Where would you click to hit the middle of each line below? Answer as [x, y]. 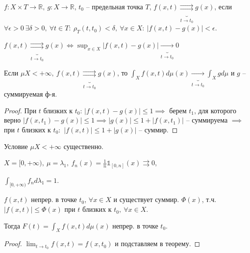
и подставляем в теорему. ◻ [158, 243]
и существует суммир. [146, 199]
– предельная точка [114, 6]
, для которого [215, 110]
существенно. [84, 146]
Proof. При [20, 110]
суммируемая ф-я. [31, 94]
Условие [16, 146]
